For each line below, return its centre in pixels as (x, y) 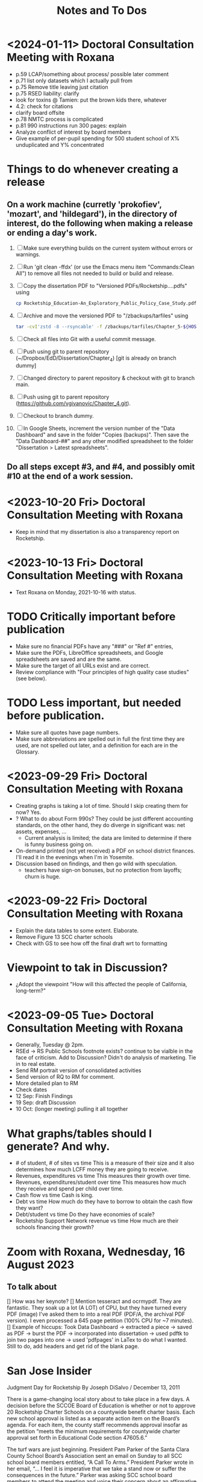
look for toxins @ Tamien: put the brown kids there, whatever (91, 100)
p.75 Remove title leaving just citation (62, 87)
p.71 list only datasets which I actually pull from (74, 80)
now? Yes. (28, 812)
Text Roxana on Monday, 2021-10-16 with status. (76, 592)
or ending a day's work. (52, 232)
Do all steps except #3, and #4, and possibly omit (101, 466)
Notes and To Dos (102, 11)
